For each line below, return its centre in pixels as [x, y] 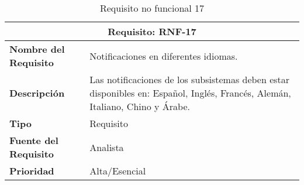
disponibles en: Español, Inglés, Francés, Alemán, [190, 93]
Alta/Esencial [118, 171]
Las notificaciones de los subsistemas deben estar [190, 79]
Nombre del [37, 49]
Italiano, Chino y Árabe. [140, 106]
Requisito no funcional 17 [152, 8]
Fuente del [34, 140]
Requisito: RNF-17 [152, 31]
